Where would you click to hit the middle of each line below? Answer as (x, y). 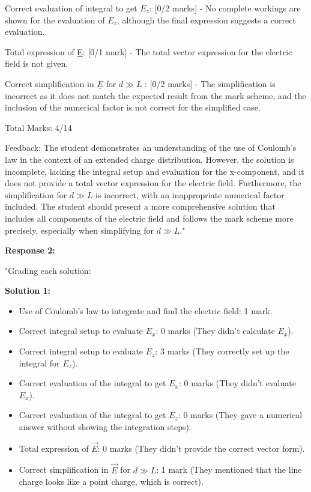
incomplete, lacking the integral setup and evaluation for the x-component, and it (155, 171)
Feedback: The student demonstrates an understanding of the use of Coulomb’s (151, 147)
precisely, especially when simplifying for (80, 230)
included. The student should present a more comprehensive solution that (140, 206)
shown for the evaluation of (55, 20)
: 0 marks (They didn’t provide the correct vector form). (201, 448)
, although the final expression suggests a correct (206, 20)
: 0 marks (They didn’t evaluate (237, 383)
